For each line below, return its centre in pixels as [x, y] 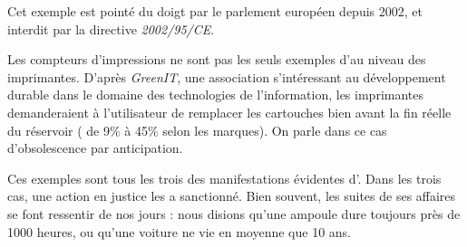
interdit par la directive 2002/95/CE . [111, 28]
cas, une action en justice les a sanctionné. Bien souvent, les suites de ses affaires [232, 196]
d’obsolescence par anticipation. [95, 148]
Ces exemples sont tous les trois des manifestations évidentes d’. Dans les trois [224, 178]
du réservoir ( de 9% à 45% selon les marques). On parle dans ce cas [197, 130]
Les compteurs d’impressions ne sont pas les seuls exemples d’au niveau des [217, 59]
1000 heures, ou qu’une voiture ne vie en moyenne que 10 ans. [179, 231]
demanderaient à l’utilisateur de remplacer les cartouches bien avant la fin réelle [229, 112]
